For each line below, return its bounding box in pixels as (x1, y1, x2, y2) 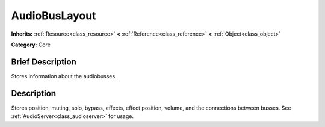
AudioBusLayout (11, 9, 96, 22)
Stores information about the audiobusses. (11, 72, 117, 79)
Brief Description (11, 57, 76, 67)
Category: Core (11, 41, 51, 48)
